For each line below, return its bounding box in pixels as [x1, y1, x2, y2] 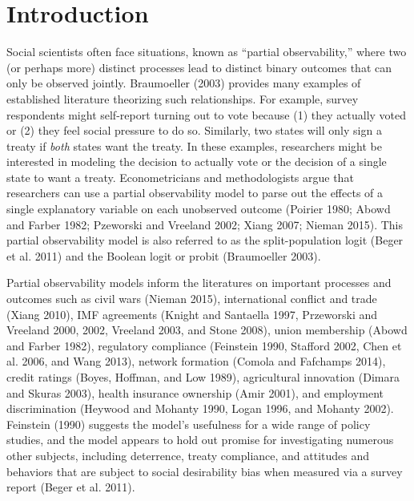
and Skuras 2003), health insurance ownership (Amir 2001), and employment [6, 384, 384, 401]
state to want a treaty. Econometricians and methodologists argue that [6, 168, 354, 185]
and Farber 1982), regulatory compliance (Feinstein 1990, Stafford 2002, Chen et [6, 337, 402, 354]
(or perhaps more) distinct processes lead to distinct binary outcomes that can [6, 59, 392, 75]
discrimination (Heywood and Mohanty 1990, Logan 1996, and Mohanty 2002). [6, 400, 394, 417]
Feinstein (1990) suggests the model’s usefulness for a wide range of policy [6, 415, 371, 432]
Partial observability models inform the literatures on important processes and [6, 274, 392, 291]
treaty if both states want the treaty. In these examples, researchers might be [6, 137, 383, 154]
